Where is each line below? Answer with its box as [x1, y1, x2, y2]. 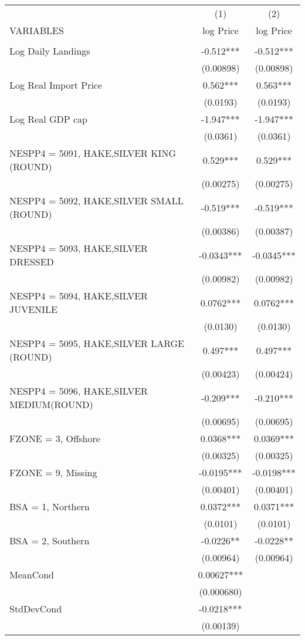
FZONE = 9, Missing [9, 466, 97, 479]
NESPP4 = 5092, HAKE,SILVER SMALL [9, 194, 184, 207]
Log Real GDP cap [9, 112, 87, 126]
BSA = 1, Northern [9, 500, 90, 513]
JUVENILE [9, 302, 57, 316]
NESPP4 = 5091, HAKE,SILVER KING [9, 146, 176, 160]
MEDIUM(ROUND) [9, 398, 93, 411]
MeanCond [9, 568, 55, 581]
